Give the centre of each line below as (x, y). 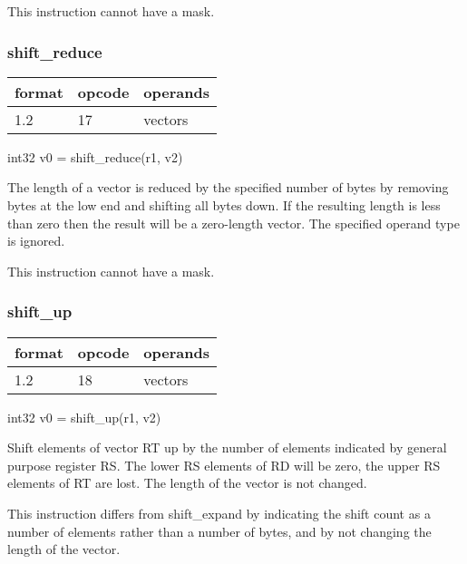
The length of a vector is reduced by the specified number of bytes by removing (228, 187)
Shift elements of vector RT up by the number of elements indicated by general (227, 447)
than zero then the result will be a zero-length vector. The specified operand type (233, 223)
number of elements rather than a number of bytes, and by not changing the (219, 531)
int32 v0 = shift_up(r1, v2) (84, 417)
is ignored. (36, 241)
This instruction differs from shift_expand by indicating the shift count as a (219, 513)
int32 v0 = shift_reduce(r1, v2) (95, 156)
